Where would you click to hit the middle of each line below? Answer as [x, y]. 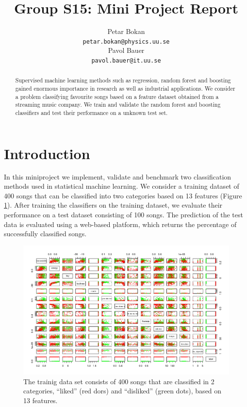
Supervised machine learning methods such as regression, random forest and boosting [123, 80]
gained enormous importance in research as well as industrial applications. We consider [125, 89]
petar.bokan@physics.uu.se [126, 41]
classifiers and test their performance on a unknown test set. [91, 113]
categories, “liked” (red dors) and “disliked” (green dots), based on [123, 391]
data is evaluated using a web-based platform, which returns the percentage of [120, 224]
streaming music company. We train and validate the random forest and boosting [118, 105]
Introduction [47, 153]
